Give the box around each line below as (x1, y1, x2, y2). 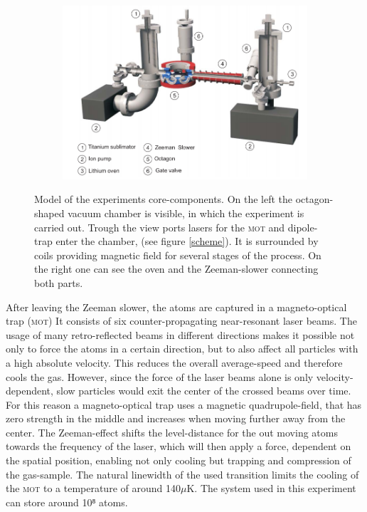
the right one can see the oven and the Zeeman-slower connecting (34, 261, 319, 276)
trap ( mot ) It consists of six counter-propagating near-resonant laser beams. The (6, 313, 357, 328)
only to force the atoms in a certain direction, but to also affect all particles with (6, 341, 358, 356)
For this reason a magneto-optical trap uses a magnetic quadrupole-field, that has (6, 397, 362, 412)
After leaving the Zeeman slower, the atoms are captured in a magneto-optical (6, 299, 347, 314)
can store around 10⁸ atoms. (6, 494, 128, 509)
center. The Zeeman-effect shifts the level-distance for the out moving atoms (6, 424, 338, 439)
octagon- (295, 192, 334, 207)
